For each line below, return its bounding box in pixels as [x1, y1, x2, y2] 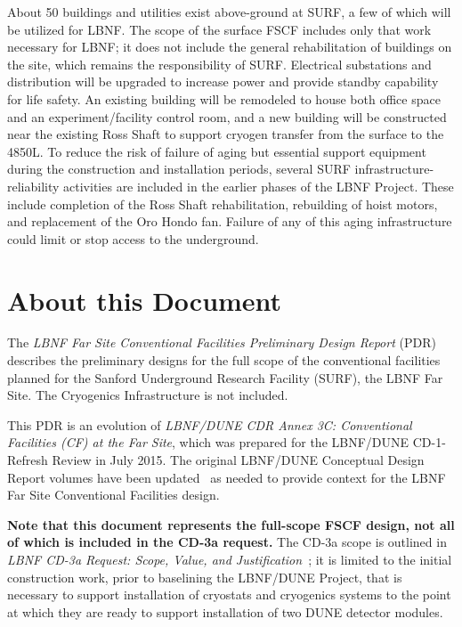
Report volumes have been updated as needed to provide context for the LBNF [7, 468, 446, 486]
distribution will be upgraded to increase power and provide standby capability [7, 72, 439, 91]
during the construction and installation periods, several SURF [7, 159, 351, 178]
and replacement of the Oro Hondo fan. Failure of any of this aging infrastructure [7, 212, 452, 231]
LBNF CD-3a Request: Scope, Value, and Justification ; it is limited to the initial [7, 550, 452, 568]
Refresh [7, 451, 48, 468]
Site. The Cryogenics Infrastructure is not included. [7, 386, 288, 404]
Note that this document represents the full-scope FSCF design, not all [7, 515, 455, 533]
